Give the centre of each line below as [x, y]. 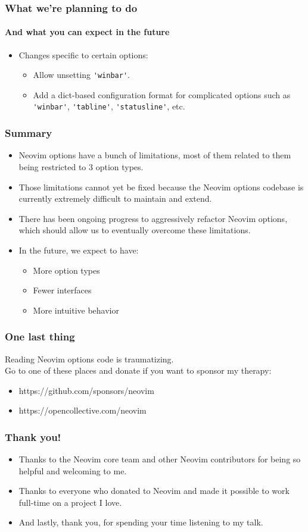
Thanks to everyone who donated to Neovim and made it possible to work [154, 491]
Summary [29, 133]
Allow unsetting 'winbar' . [81, 75]
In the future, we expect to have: [79, 250]
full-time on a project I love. [70, 502]
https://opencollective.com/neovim [83, 410]
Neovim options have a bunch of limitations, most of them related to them [155, 155]
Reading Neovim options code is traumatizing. [89, 359]
